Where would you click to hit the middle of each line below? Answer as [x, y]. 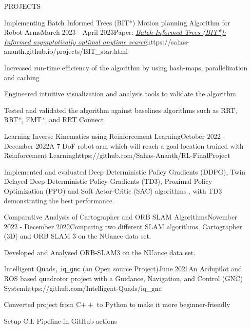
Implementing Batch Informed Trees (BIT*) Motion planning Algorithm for [117, 22]
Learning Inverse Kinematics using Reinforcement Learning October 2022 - [115, 136]
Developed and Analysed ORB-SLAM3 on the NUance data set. [100, 252]
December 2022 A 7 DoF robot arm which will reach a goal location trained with [124, 145]
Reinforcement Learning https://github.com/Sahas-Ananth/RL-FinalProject [117, 155]
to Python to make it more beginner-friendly [164, 304]
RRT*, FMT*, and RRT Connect [54, 120]
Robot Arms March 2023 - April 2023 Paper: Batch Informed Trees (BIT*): [115, 32]
